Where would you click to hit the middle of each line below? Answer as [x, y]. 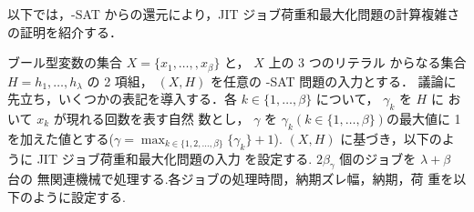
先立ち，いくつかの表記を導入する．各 [122, 99]
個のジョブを [378, 158]
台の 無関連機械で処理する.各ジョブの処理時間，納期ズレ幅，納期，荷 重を [231, 179]
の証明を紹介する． [65, 31]
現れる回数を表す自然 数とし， [158, 119]
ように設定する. [79, 197]
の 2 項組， [120, 81]
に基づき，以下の [391, 138]
